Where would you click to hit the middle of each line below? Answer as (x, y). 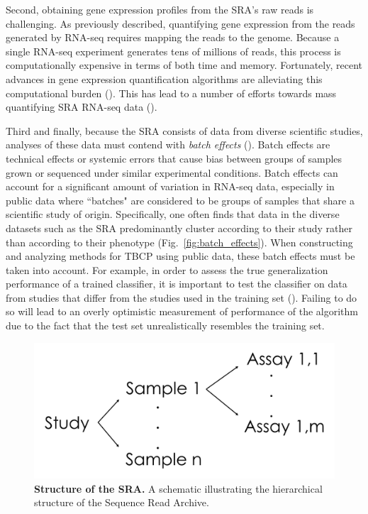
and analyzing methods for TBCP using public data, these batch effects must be (180, 256)
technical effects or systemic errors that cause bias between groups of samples (174, 158)
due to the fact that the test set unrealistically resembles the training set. (165, 326)
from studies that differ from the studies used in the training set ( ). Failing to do (182, 297)
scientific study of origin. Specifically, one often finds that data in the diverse (173, 214)
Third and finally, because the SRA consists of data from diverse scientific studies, (184, 130)
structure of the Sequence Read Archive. (122, 502)
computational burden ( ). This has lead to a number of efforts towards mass (171, 93)
